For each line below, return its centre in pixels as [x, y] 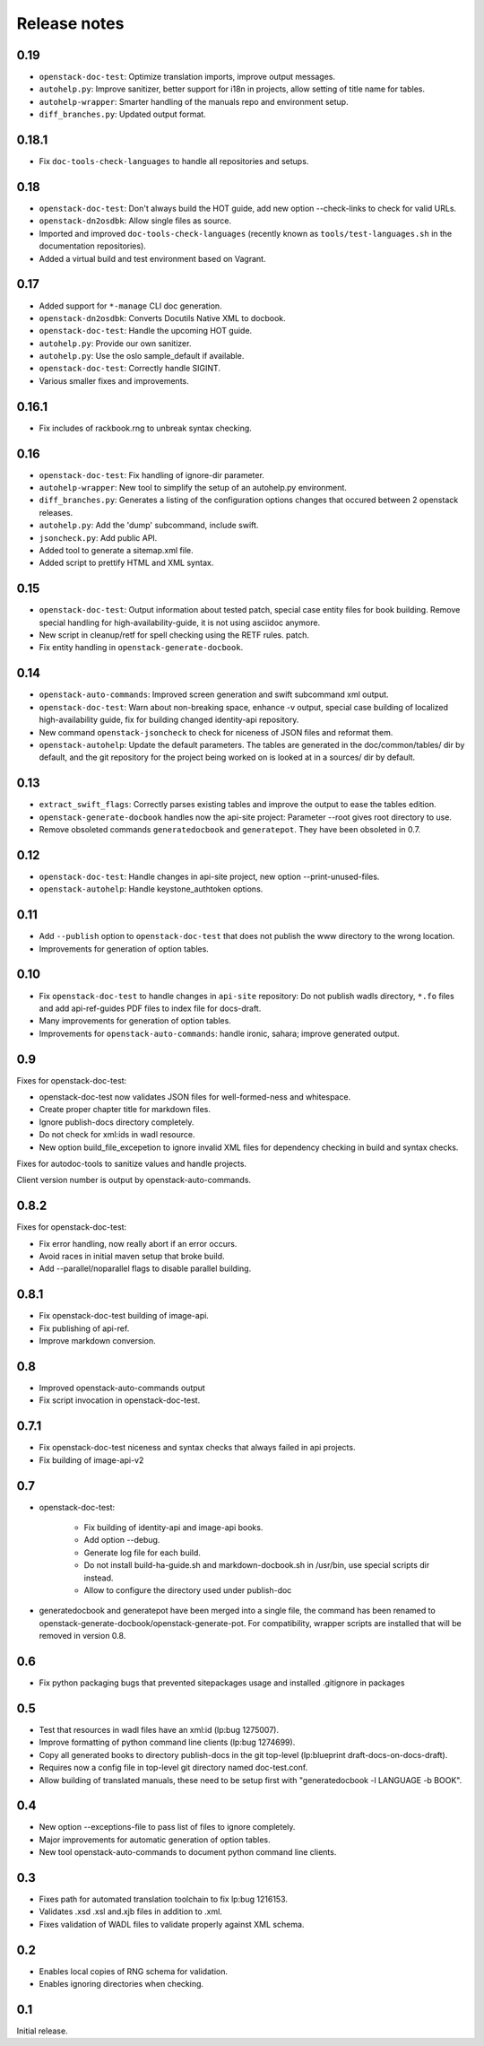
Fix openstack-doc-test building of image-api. [124, 1316]
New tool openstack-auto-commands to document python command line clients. [188, 1852]
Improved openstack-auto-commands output [122, 1388]
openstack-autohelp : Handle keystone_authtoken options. [151, 889]
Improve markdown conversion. [97, 1341]
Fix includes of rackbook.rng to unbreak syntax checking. [146, 428]
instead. [99, 1578]
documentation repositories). [93, 246]
